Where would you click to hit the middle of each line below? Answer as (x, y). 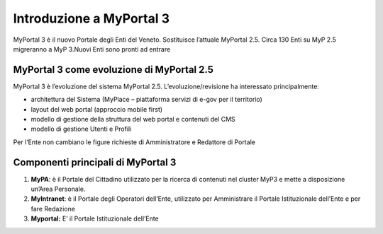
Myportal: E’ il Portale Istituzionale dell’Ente (95, 218)
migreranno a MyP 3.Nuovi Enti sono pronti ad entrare (92, 49)
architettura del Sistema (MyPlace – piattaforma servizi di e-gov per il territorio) (146, 100)
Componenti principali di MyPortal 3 (95, 162)
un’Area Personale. (58, 189)
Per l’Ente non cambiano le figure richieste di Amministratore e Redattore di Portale (134, 142)
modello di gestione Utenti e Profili (81, 129)
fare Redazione (53, 209)
